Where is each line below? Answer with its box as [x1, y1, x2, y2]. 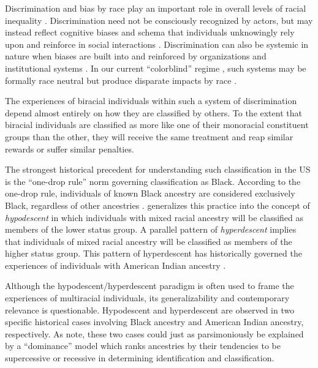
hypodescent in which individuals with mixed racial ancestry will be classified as [5, 211, 304, 223]
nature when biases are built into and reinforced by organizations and [5, 50, 267, 62]
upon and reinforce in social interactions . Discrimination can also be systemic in [5, 37, 309, 50]
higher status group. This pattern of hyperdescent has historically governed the [5, 247, 302, 260]
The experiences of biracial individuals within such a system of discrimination [5, 94, 297, 107]
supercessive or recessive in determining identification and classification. [5, 351, 274, 364]
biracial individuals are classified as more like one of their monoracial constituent [5, 118, 309, 131]
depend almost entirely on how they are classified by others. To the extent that [5, 106, 302, 119]
